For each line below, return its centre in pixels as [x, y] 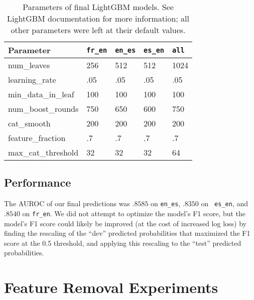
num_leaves [29, 65]
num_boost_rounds [43, 109]
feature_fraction [37, 138]
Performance [38, 182]
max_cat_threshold [43, 152]
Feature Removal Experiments [111, 287]
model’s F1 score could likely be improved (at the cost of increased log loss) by [125, 223]
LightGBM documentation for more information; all [98, 18]
